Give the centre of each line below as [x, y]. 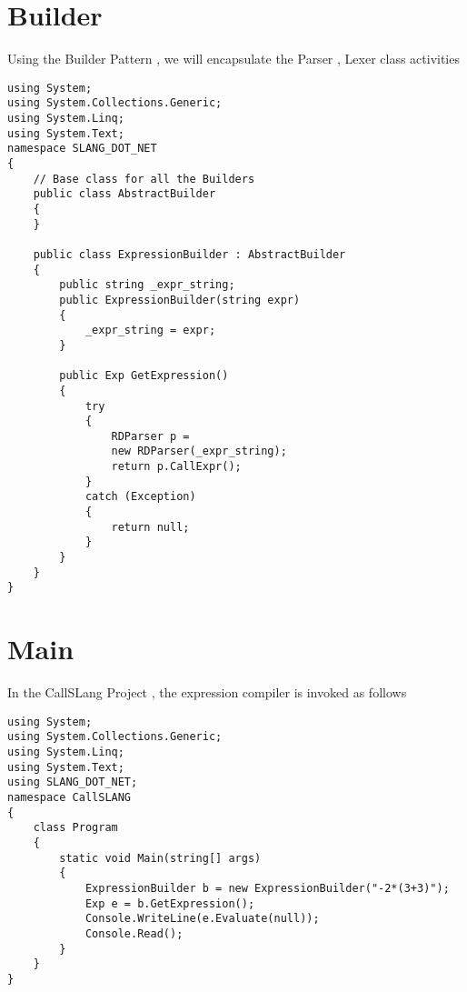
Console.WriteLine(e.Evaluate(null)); [202, 919]
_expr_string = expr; [150, 331]
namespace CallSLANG [70, 798]
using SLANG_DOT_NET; [73, 782]
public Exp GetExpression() [144, 376]
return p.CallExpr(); [176, 467]
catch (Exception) [140, 497]
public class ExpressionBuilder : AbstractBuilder [189, 254]
